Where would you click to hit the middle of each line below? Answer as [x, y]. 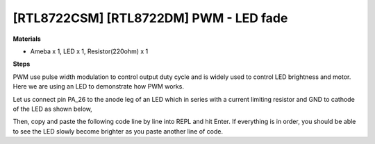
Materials [27, 39]
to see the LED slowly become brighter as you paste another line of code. [118, 131]
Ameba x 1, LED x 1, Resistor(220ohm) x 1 [89, 51]
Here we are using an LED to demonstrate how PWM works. [98, 87]
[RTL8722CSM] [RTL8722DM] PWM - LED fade [150, 18]
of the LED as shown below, [53, 109]
